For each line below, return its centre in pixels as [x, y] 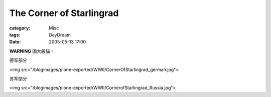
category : [20, 28]
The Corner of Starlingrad [64, 13]
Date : [15, 42]
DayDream [60, 34]
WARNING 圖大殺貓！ [32, 51]
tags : [15, 34]
